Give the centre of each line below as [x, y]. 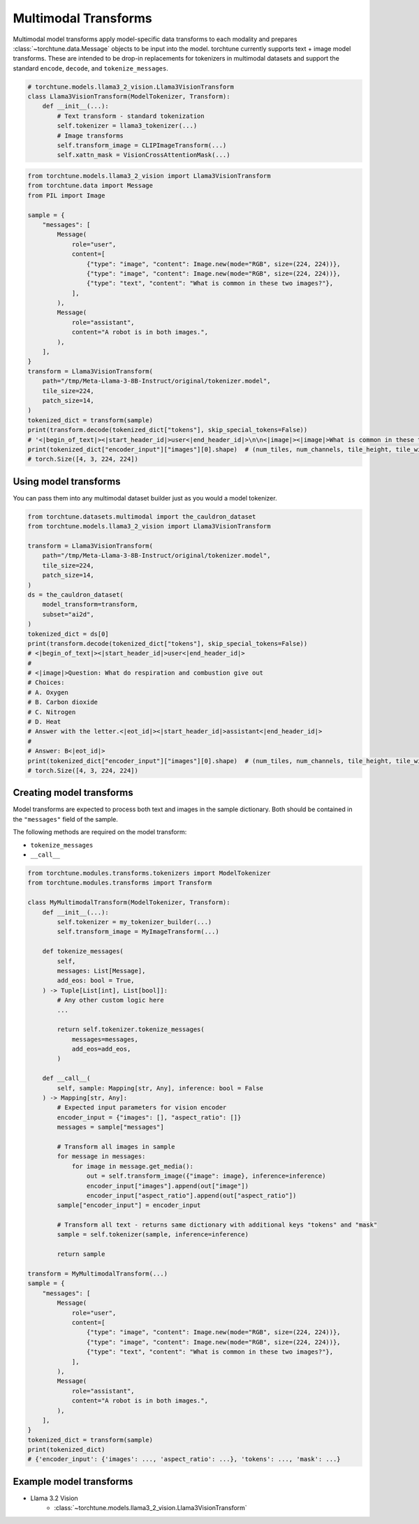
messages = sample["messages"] [110, 1127]
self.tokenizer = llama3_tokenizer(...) [127, 126]
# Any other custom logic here [110, 1000]
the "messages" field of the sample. [65, 819]
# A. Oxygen [48, 692]
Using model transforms [67, 481]
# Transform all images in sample [116, 1146]
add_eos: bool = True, [96, 981]
